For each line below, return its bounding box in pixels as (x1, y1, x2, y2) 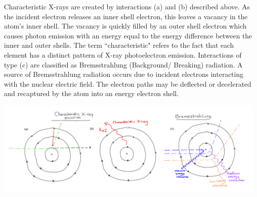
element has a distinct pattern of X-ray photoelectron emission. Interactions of (4, 49, 242, 60)
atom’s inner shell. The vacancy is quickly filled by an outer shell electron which (4, 21, 247, 31)
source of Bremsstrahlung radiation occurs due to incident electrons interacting (4, 69, 244, 79)
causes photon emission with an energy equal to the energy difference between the (4, 30, 252, 40)
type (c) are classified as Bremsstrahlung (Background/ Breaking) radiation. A (4, 59, 243, 69)
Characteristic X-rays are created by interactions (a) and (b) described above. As (4, 1, 250, 11)
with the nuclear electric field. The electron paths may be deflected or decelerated (4, 78, 252, 89)
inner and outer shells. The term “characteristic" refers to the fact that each (4, 40, 234, 50)
